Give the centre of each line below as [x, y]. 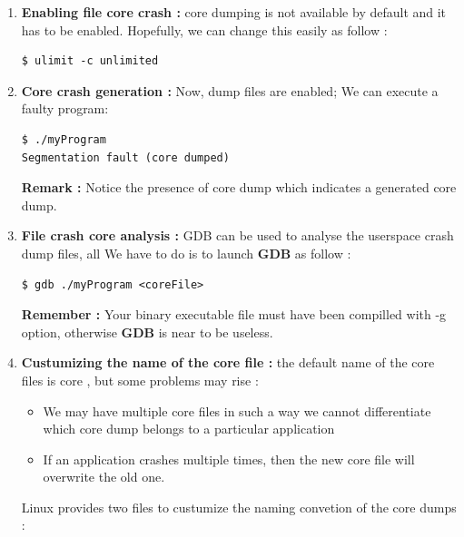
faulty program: [65, 108]
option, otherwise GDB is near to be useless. [147, 332]
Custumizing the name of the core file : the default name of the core [228, 362]
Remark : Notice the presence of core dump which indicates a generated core [239, 187]
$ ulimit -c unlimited [90, 61]
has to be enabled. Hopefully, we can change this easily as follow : [204, 29]
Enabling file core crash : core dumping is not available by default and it [234, 12]
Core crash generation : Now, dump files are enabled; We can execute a [230, 90]
